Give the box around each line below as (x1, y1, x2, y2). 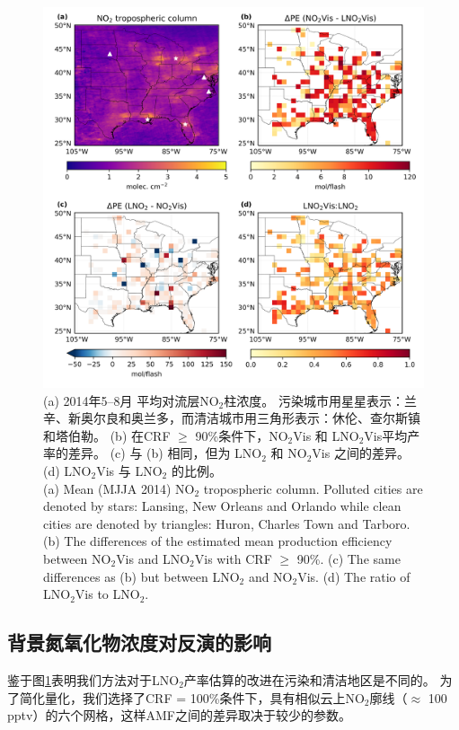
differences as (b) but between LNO (43, 567, 240, 585)
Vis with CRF (194, 549, 272, 567)
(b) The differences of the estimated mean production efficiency (43, 532, 393, 550)
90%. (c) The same (296, 549, 401, 567)
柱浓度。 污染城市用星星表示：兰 (224, 391, 417, 409)
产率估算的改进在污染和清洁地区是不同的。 (183, 670, 436, 689)
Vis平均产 (364, 426, 420, 444)
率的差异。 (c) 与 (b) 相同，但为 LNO (43, 444, 262, 462)
